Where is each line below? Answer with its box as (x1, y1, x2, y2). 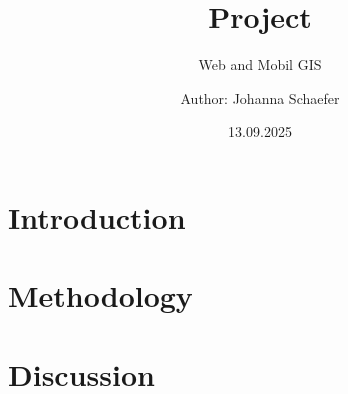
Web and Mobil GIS (198, 54, 322, 75)
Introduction (8, 196, 186, 237)
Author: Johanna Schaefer (180, 87, 340, 108)
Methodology (8, 275, 193, 316)
